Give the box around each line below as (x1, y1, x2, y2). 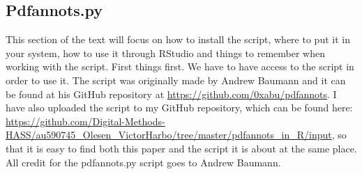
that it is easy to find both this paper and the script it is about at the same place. (6, 141, 357, 155)
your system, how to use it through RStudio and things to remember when (6, 45, 325, 60)
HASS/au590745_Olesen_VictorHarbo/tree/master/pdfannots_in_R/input (6, 127, 332, 142)
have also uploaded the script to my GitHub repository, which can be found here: (6, 100, 353, 115)
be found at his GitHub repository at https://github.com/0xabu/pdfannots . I (6, 86, 337, 101)
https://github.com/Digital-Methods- (6, 113, 165, 128)
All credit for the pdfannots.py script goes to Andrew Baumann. (6, 155, 281, 169)
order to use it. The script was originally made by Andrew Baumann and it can (6, 72, 346, 87)
